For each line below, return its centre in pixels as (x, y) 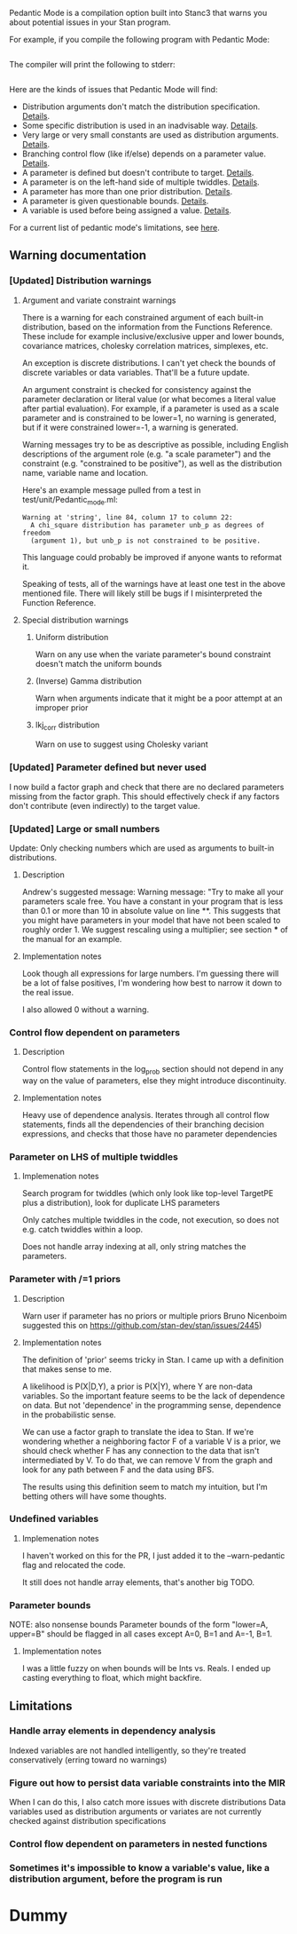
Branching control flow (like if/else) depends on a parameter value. (144, 154)
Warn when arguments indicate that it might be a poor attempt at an (159, 698)
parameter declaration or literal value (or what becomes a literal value (149, 399)
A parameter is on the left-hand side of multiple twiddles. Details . (141, 182)
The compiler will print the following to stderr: (92, 64)
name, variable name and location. (85, 472)
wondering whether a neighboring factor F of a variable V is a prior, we (151, 1441)
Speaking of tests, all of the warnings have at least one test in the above (154, 584)
